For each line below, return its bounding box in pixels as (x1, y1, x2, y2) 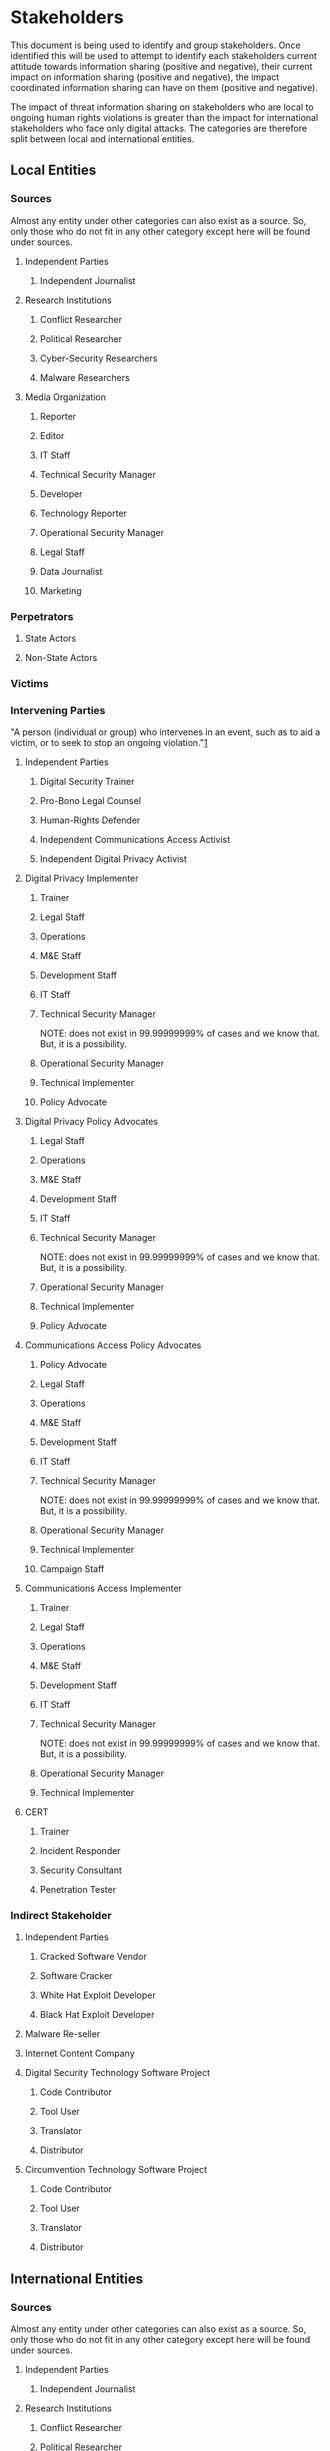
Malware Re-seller (24, 2028, 101, 2040)
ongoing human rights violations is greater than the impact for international (10, 111, 319, 123)
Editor (39, 429, 65, 441)
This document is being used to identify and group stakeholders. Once (10, 39, 302, 51)
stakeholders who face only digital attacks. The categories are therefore (10, 122, 308, 134)
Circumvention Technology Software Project (24, 2164, 208, 2176)
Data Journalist (39, 565, 103, 577)
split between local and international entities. (10, 132, 195, 145)
